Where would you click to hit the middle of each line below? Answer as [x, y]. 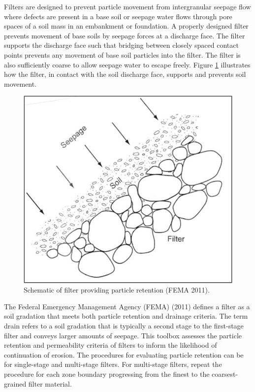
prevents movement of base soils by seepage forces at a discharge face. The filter [125, 35]
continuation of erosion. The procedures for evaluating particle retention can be [124, 354]
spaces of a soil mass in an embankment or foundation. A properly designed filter [126, 26]
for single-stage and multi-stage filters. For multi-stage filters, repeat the [113, 364]
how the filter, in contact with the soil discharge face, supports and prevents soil [125, 74]
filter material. [50, 383]
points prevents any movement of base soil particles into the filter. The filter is [122, 54]
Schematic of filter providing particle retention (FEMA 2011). [117, 290]
